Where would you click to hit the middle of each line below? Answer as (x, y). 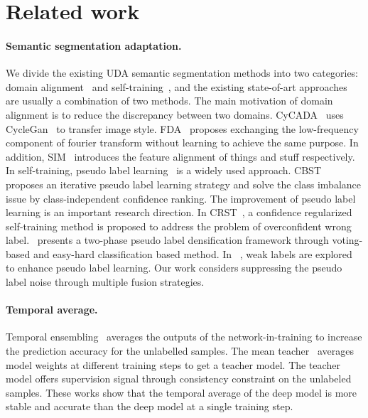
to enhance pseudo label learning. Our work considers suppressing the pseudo (174, 268)
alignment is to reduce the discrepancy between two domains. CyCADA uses (175, 114)
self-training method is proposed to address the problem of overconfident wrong (179, 226)
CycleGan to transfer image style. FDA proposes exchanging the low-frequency (182, 128)
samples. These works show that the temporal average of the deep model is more (182, 392)
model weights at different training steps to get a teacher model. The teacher (173, 364)
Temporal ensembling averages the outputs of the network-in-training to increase (184, 337)
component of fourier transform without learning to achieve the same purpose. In (182, 143)
